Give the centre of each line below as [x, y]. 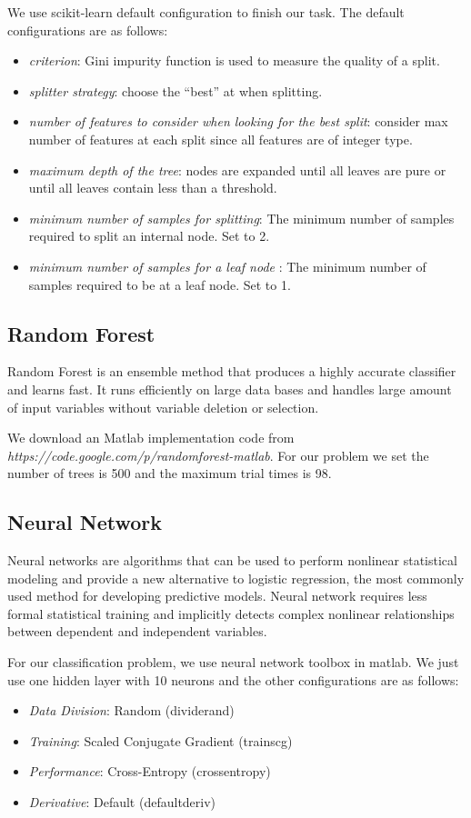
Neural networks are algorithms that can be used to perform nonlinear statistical [232, 560]
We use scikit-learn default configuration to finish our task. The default [206, 12]
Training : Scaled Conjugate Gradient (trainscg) [160, 740]
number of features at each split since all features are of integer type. [220, 139]
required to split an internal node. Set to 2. [149, 236]
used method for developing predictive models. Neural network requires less [217, 596]
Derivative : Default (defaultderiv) [122, 802]
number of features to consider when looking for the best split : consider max [238, 121]
